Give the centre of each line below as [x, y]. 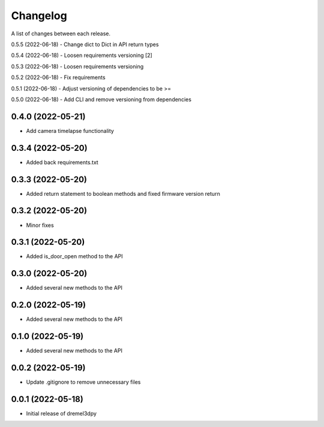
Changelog [39, 16]
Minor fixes [40, 225]
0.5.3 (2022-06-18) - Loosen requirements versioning [77, 66]
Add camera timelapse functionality [70, 131]
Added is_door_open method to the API [74, 256]
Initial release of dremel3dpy [61, 413]
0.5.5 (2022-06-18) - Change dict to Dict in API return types [85, 44]
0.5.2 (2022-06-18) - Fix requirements [58, 77]
